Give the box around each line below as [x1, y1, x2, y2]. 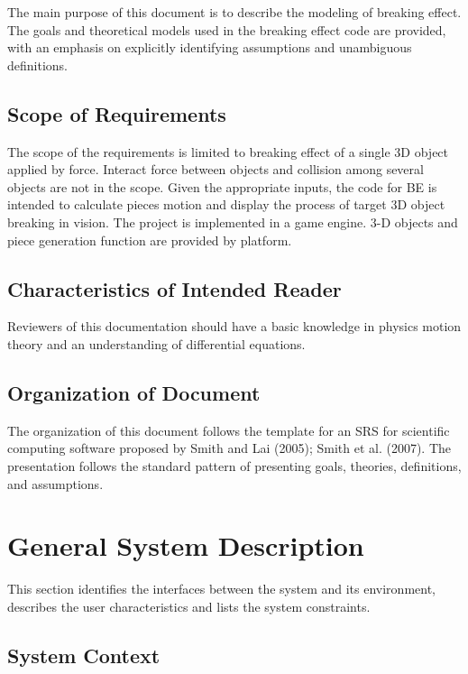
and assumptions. [7, 474, 104, 493]
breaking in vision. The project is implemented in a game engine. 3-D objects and [7, 212, 458, 231]
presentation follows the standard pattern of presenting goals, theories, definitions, [7, 456, 462, 475]
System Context [7, 641, 161, 669]
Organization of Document [7, 378, 261, 406]
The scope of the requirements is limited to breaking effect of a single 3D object [7, 142, 449, 161]
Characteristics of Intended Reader [7, 274, 342, 302]
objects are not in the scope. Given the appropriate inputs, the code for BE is [7, 177, 437, 196]
